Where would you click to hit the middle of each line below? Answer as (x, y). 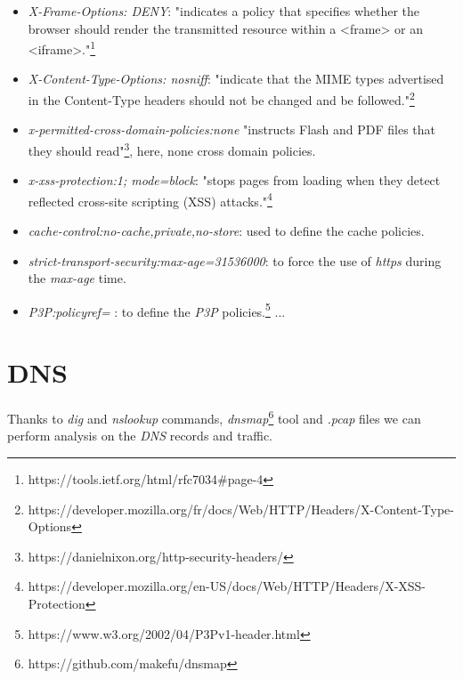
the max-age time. (77, 278)
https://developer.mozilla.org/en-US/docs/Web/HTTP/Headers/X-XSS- (227, 586)
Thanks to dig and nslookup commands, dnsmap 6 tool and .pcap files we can (214, 417)
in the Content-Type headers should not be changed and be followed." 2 (221, 98)
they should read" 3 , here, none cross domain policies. (172, 149)
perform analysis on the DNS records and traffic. (140, 436)
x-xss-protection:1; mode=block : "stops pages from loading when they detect (234, 180)
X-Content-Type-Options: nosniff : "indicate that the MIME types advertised (236, 79)
